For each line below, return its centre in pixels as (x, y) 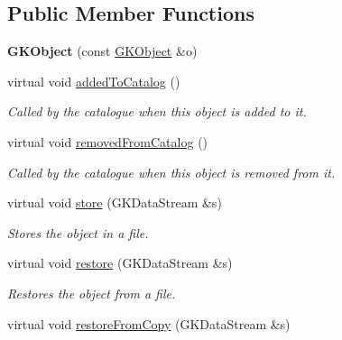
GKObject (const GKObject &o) (102, 51)
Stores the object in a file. (78, 232)
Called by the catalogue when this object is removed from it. (171, 172)
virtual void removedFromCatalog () (108, 141)
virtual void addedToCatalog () (94, 81)
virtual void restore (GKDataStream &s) (120, 263)
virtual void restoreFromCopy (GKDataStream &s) (149, 323)
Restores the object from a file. (92, 293)
